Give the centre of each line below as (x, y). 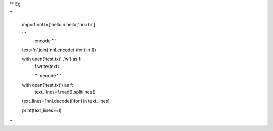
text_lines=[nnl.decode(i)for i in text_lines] (66, 101)
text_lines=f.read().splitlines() (65, 92)
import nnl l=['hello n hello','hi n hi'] (59, 24)
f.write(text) (47, 66)
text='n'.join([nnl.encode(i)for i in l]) (59, 50)
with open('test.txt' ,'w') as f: (52, 59)
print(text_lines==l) (42, 110)
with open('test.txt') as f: (48, 85)
